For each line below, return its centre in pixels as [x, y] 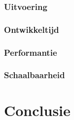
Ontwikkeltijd [32, 29]
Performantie [31, 52]
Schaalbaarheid [35, 75]
